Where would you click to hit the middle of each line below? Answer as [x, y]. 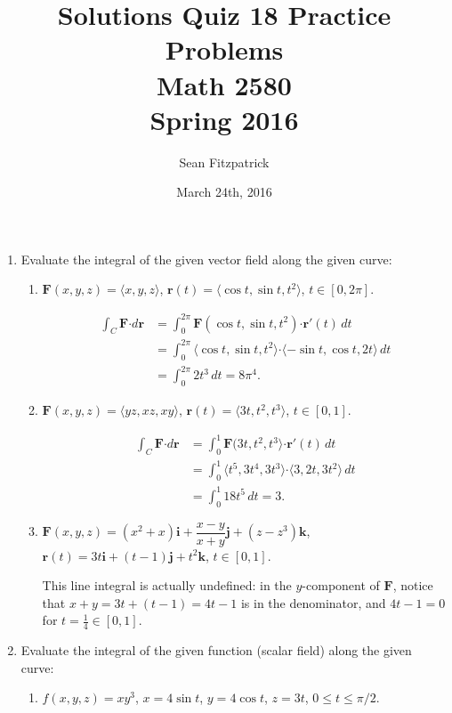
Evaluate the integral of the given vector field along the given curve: [206, 259]
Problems [224, 49]
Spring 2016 [224, 119]
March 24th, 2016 [224, 192]
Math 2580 [224, 84]
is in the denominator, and [313, 602]
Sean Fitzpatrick [224, 162]
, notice [413, 585]
